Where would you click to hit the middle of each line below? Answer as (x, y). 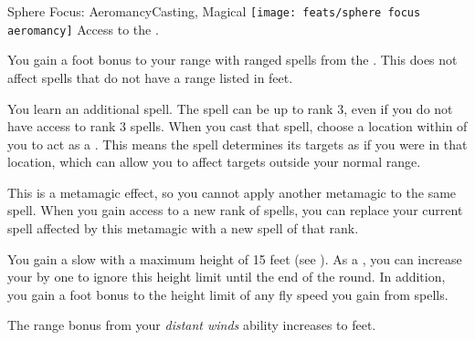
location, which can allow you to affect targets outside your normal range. (214, 162)
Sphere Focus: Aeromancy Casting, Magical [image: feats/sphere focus (214, 11)
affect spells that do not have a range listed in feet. (150, 77)
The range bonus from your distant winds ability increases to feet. (192, 325)
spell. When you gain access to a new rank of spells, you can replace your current (235, 210)
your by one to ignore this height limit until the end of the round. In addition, (227, 277)
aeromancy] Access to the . (83, 29)
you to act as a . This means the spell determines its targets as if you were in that (237, 144)
